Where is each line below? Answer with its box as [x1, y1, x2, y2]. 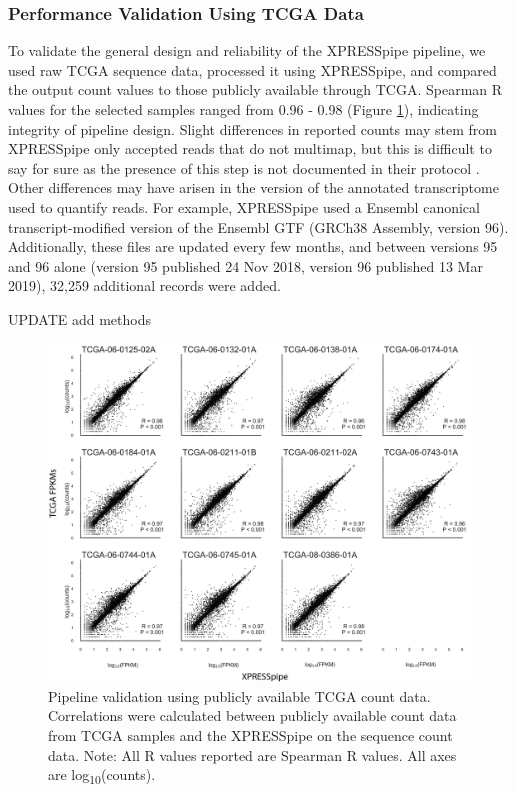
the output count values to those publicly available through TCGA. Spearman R [8, 79, 503, 100]
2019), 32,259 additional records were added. [8, 275, 281, 296]
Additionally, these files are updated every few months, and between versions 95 [8, 236, 498, 257]
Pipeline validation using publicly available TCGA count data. [48, 685, 431, 706]
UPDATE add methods [8, 308, 152, 329]
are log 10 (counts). [48, 764, 156, 787]
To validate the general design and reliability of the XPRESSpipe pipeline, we [8, 40, 486, 61]
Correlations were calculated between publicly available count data [48, 705, 457, 726]
